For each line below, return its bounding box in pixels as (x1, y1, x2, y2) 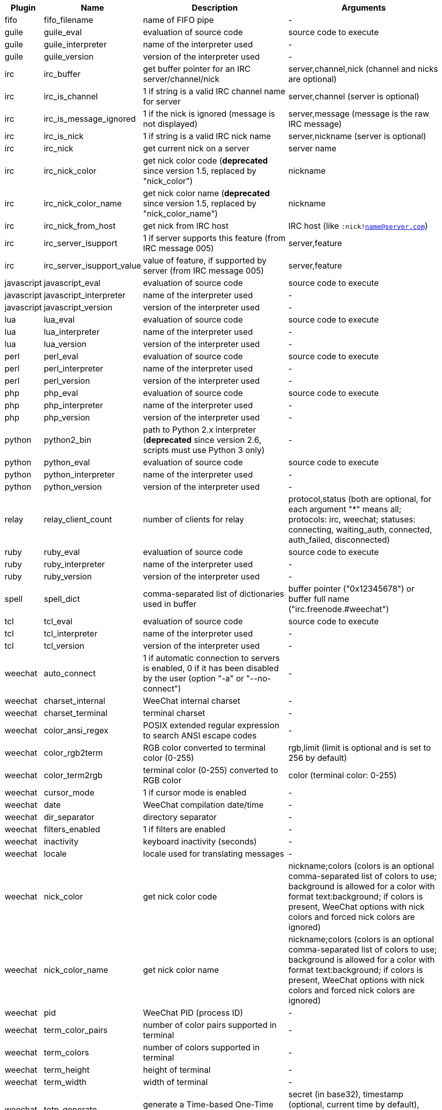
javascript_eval (44, 278, 101, 288)
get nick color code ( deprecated (143, 155, 268, 166)
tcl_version (44, 641, 84, 651)
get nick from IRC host (143, 221, 229, 231)
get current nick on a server (143, 143, 250, 153)
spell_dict (44, 594, 80, 604)
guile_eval (44, 27, 82, 37)
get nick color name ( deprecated (143, 188, 270, 198)
